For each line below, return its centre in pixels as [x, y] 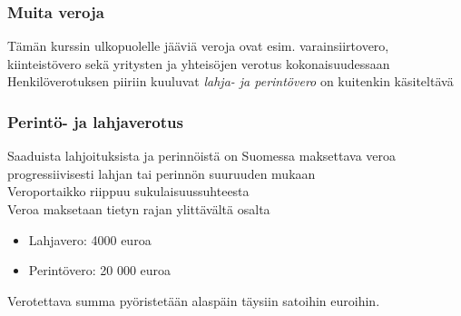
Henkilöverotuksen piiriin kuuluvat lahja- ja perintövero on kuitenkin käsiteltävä [230, 81]
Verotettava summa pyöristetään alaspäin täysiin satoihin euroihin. [194, 300]
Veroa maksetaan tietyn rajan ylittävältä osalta [139, 209]
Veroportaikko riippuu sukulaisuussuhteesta [128, 191]
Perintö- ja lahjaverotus [95, 121]
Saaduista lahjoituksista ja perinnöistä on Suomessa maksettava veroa [202, 156]
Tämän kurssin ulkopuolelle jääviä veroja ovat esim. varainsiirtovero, [198, 46]
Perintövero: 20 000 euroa [100, 270]
